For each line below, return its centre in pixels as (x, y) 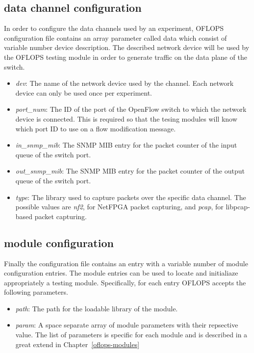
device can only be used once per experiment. (84, 92)
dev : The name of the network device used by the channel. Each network (125, 83)
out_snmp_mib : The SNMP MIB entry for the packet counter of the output (130, 171)
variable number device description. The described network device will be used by (127, 47)
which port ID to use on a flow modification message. (96, 128)
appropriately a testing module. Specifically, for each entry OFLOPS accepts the (125, 282)
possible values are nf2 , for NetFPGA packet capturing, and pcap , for (119, 207)
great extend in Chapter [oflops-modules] (77, 344)
